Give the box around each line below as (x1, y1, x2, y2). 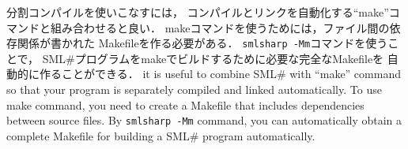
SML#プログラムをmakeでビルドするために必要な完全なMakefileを (42, 50, 384, 66)
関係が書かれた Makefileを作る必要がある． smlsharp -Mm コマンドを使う (17, 35, 388, 51)
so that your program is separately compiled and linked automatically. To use (6, 81, 382, 98)
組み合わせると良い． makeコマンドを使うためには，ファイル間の (50, 19, 390, 35)
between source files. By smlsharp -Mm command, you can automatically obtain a (6, 112, 402, 129)
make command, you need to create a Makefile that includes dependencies (6, 96, 365, 113)
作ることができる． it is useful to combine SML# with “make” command (39, 65, 401, 82)
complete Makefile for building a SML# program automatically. (6, 127, 315, 143)
